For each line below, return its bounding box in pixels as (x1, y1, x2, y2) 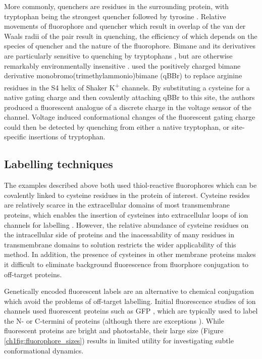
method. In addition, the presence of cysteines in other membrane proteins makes (4, 249, 256, 260)
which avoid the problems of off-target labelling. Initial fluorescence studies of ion (4, 295, 256, 306)
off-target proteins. (4, 269, 62, 279)
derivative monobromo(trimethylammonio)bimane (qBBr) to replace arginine (4, 70, 242, 81)
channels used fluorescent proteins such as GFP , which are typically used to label (4, 305, 258, 316)
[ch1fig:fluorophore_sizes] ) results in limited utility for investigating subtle (4, 335, 234, 346)
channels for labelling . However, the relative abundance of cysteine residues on (4, 219, 249, 230)
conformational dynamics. (4, 345, 84, 355)
